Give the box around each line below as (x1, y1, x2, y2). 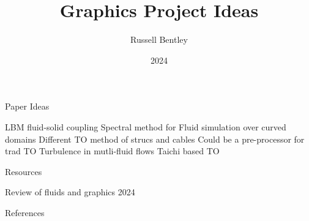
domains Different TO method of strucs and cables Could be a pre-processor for (5, 132, 305, 145)
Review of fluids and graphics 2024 (5, 185, 135, 198)
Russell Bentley (130, 33, 188, 46)
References (5, 206, 45, 219)
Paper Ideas (5, 100, 50, 113)
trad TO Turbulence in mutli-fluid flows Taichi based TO (5, 144, 220, 157)
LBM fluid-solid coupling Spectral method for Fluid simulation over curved (5, 120, 286, 133)
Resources (5, 165, 42, 178)
